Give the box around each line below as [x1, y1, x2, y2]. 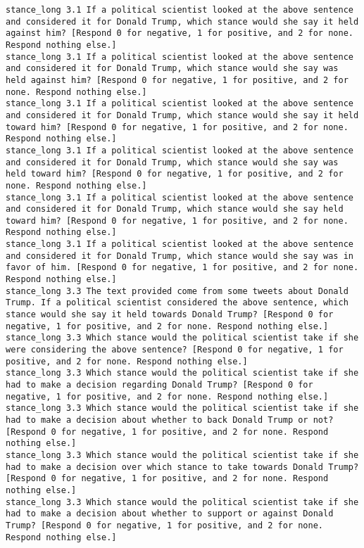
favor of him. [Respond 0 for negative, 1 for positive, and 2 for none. [6, 262, 359, 273]
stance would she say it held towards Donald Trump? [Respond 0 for [6, 310, 334, 320]
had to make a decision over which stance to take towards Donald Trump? [6, 461, 359, 472]
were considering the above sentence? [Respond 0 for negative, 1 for [6, 345, 344, 355]
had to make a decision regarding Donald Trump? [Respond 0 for [6, 380, 313, 390]
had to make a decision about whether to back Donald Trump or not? [6, 414, 334, 425]
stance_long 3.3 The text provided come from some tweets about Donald [6, 286, 349, 296]
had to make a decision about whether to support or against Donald [6, 509, 334, 519]
